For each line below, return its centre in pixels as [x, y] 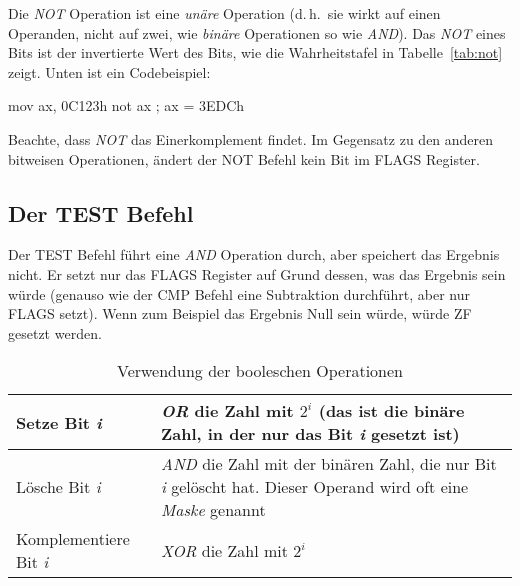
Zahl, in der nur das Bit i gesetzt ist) [310, 434]
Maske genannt [213, 510]
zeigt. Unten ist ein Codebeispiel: [109, 71]
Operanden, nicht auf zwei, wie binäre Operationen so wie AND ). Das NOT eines [257, 32]
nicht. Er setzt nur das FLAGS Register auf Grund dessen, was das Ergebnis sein [257, 273]
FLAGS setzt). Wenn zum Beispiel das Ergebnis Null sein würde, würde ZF [240, 313]
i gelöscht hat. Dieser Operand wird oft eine [315, 487]
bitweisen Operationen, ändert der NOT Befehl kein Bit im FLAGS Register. [244, 158]
